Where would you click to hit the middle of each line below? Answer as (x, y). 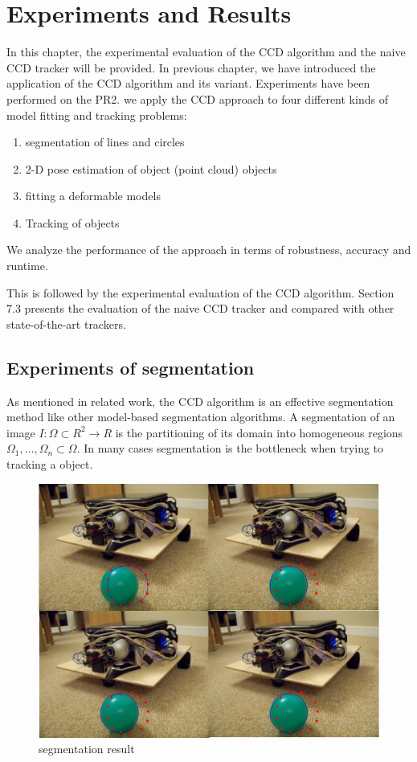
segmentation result (87, 749)
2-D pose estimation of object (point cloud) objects (151, 168)
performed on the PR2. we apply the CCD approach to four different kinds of (197, 98)
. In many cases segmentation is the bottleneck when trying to (230, 448)
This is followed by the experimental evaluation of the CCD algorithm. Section (200, 292)
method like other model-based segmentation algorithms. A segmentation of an (201, 417)
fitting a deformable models (93, 196)
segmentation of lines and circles (105, 142)
